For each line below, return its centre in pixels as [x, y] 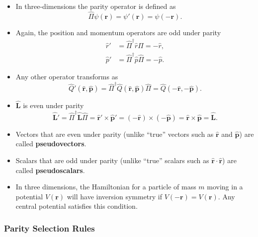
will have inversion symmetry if [115, 196]
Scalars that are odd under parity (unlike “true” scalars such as [112, 160]
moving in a [225, 187]
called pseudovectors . [51, 144]
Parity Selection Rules [49, 228]
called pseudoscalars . [50, 170]
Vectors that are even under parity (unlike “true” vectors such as [115, 134]
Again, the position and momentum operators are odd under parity [118, 32]
